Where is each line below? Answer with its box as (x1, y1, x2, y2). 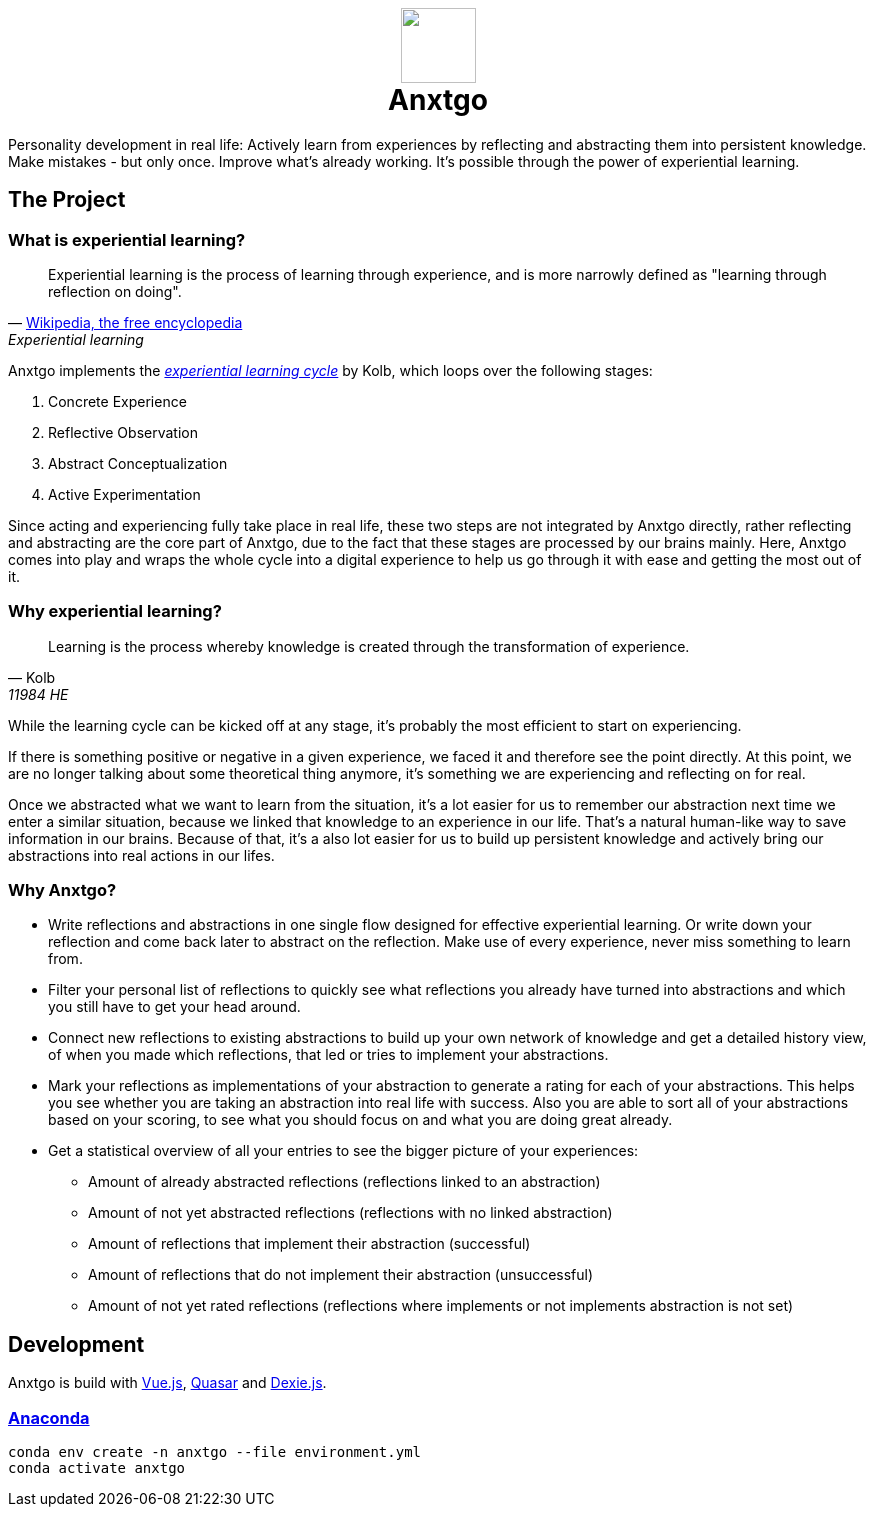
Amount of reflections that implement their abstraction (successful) (88, 1235, 531, 1253)
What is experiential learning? (8, 229, 246, 250)
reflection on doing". (48, 282, 182, 300)
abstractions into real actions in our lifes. (8, 846, 275, 864)
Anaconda (8, 1407, 90, 1428)
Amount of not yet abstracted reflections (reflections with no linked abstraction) (88, 1204, 613, 1222)
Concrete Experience (48, 392, 187, 410)
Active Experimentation (48, 485, 201, 503)
